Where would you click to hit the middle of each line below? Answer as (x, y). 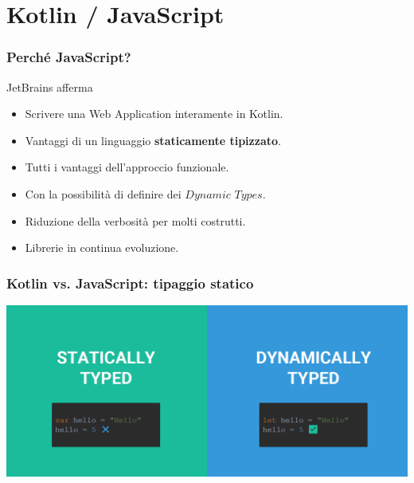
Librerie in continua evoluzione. (102, 247)
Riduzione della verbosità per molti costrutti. (135, 220)
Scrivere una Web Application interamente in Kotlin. (154, 114)
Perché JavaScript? (69, 57)
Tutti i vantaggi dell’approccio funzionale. (127, 167)
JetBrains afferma (50, 86)
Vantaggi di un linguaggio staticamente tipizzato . (153, 140)
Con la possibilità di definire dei (103, 193)
